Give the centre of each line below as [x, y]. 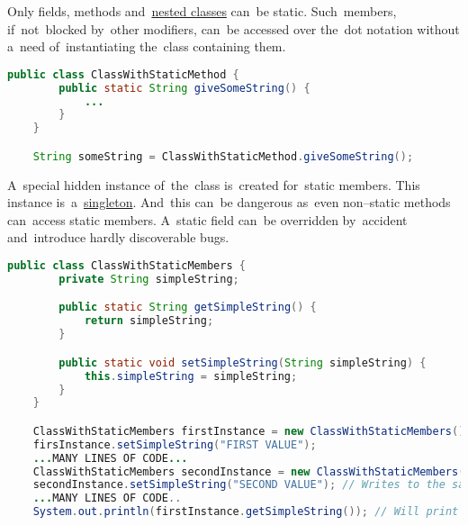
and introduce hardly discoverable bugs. [118, 237]
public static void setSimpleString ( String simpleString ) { [243, 362]
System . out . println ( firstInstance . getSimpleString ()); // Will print [246, 512]
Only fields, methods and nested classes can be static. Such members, [202, 11]
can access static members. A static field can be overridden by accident [207, 219]
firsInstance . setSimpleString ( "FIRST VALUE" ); [175, 444]
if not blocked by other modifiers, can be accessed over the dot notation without [234, 28]
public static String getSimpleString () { [188, 308]
